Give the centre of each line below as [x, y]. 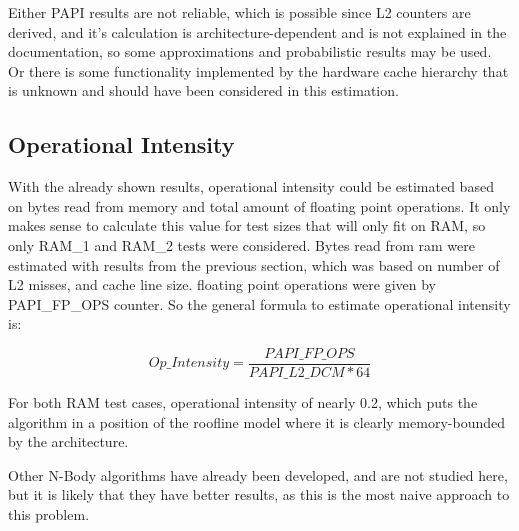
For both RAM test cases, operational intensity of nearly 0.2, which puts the [243, 401]
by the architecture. [68, 441]
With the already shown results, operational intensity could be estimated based [251, 186]
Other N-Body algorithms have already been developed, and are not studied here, [258, 474]
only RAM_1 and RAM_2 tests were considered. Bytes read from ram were [241, 244]
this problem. [49, 513]
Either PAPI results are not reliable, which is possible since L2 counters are [239, 12]
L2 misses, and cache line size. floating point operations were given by [222, 284]
